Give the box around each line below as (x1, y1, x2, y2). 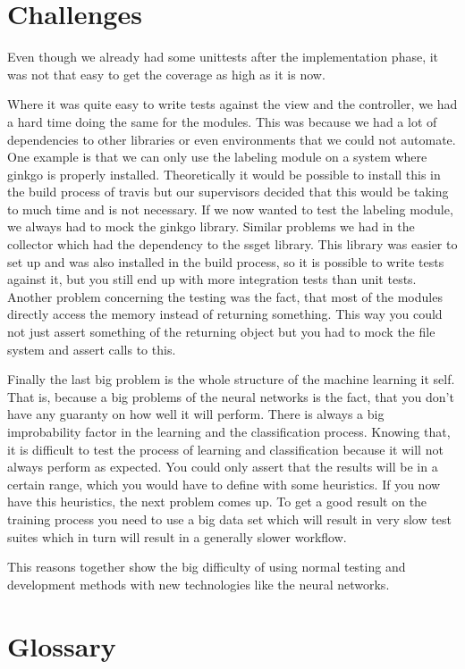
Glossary (7, 627, 116, 664)
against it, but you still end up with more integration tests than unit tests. (7, 270, 417, 289)
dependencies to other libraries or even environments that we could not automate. (7, 130, 456, 148)
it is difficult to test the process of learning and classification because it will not (7, 439, 444, 458)
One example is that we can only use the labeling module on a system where (7, 147, 427, 166)
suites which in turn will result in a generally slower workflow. (7, 527, 347, 546)
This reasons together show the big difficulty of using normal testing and (7, 557, 406, 576)
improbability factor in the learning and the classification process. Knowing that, (7, 422, 451, 440)
